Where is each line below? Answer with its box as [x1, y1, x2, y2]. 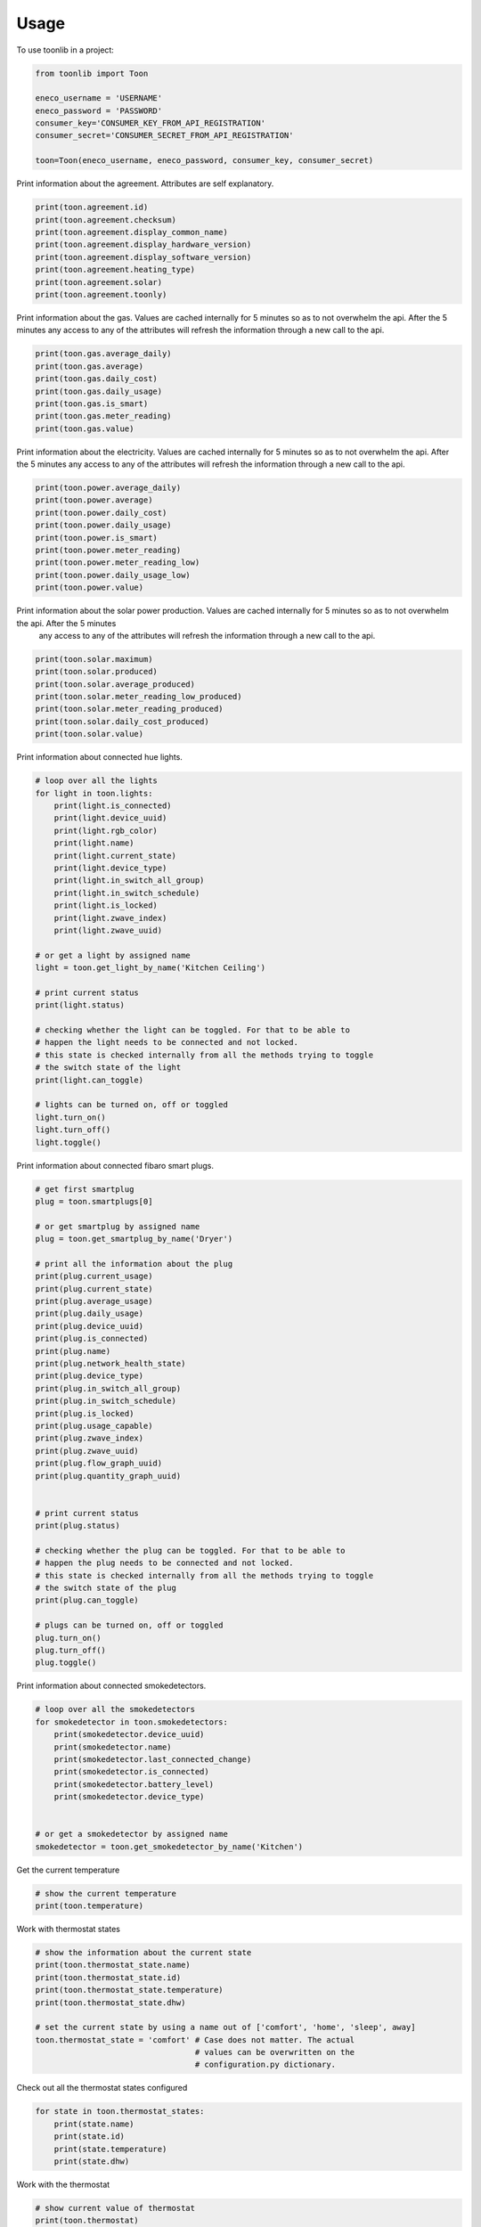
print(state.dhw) [53, 2157, 130, 2166]
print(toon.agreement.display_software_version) [35, 252, 252, 262]
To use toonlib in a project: [16, 45, 115, 55]
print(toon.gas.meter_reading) [35, 411, 173, 421]
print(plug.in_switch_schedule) [35, 1396, 177, 1407]
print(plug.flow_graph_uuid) [35, 1458, 163, 1469]
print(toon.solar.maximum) [35, 654, 153, 664]
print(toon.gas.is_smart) [35, 398, 149, 409]
